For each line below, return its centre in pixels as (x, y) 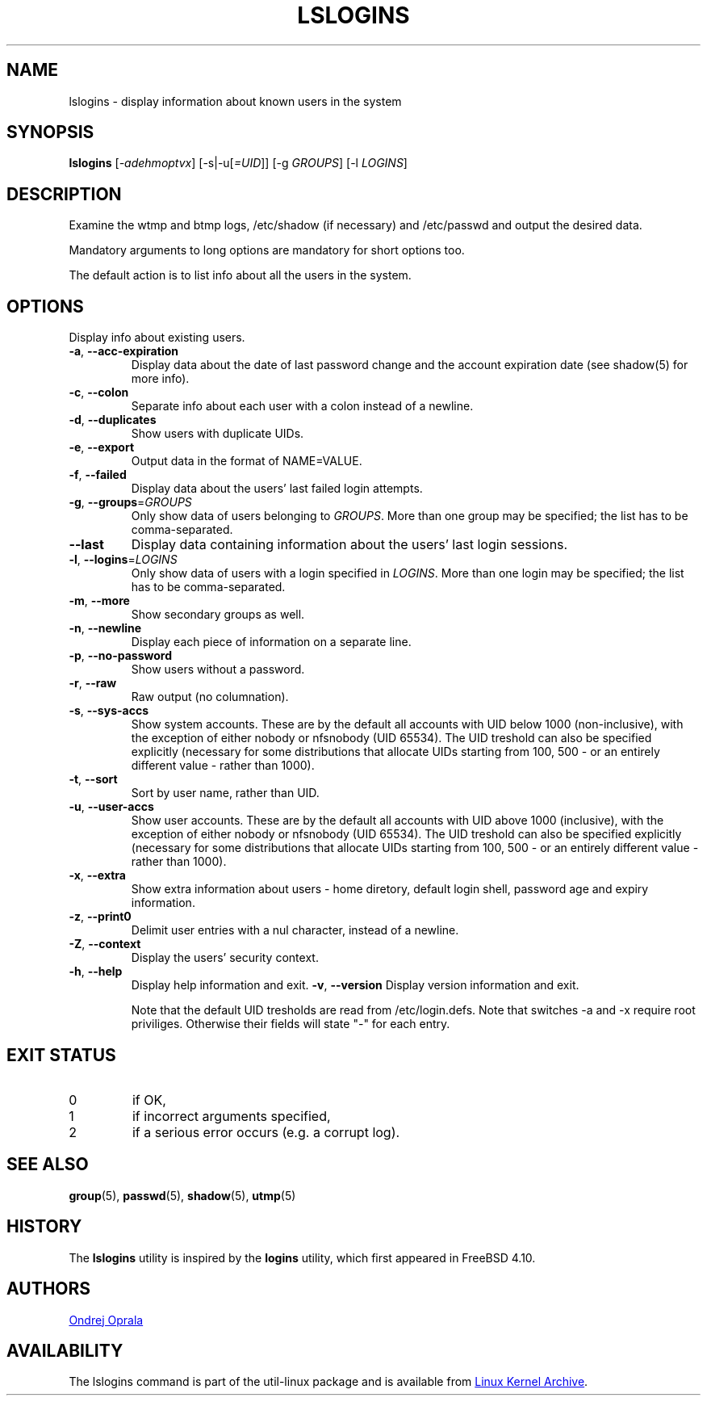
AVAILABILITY (65, 1350)
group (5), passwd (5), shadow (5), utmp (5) (182, 1195)
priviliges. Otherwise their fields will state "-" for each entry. (291, 1024)
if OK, (149, 1100)
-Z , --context (105, 944)
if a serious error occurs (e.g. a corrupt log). (266, 1132)
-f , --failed (98, 475)
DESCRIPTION (64, 194)
